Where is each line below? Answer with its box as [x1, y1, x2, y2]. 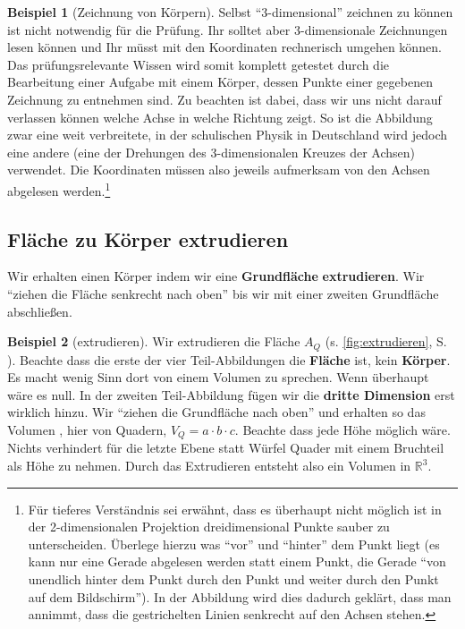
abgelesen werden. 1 [7, 178, 111, 200]
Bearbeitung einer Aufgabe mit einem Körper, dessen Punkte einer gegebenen [7, 72, 433, 91]
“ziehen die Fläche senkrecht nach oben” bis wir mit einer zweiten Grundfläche [7, 284, 439, 302]
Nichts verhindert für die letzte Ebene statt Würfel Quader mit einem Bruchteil [7, 438, 444, 457]
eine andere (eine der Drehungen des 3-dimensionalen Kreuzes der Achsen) [7, 142, 416, 161]
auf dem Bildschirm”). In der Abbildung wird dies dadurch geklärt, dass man [28, 587, 452, 606]
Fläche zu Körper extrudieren [7, 225, 289, 252]
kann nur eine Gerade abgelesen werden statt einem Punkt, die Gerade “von [28, 552, 446, 571]
